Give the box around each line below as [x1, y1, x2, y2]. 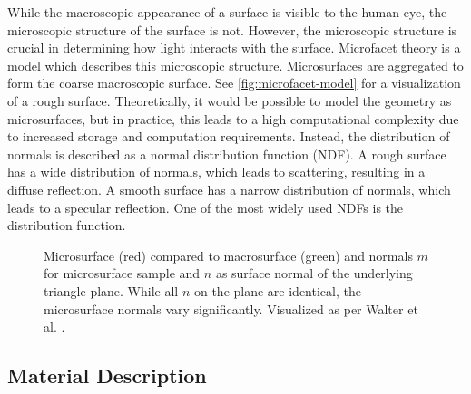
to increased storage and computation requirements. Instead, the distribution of [7, 127, 450, 146]
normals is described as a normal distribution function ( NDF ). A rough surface [7, 144, 446, 163]
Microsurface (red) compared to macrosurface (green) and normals [44, 245, 413, 264]
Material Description [7, 361, 207, 389]
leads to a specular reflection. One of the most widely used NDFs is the [7, 197, 404, 216]
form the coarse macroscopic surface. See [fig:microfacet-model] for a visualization [7, 73, 461, 92]
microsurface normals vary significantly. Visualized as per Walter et [44, 299, 418, 318]
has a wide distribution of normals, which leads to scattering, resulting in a [7, 162, 426, 181]
